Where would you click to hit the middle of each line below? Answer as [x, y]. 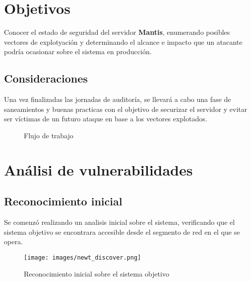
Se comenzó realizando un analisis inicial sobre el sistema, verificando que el [120, 222]
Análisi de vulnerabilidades [98, 169]
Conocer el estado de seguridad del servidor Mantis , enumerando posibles [117, 32]
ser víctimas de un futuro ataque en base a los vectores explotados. [106, 119]
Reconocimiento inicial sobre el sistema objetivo [96, 273]
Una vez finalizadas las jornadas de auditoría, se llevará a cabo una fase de [118, 99]
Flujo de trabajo [49, 135]
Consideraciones [46, 78]
